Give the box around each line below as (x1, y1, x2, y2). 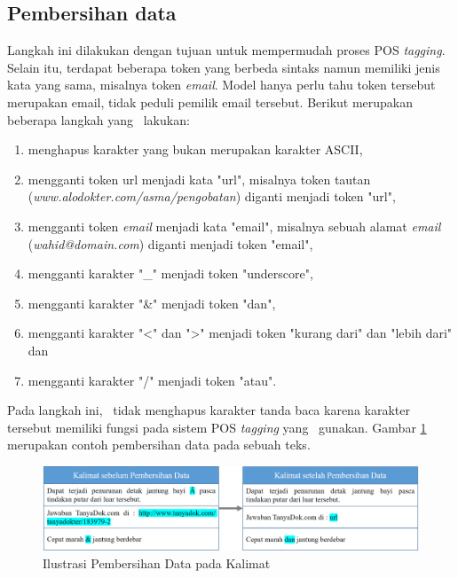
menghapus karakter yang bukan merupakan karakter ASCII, (28, 140, 363, 159)
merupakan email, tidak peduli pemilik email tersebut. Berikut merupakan (7, 92, 414, 111)
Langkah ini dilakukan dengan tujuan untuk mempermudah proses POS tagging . (7, 41, 446, 59)
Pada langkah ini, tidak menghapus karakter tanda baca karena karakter (7, 401, 410, 419)
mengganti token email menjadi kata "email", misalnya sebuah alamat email (28, 216, 441, 235)
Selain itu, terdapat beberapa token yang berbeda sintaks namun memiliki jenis (7, 58, 440, 76)
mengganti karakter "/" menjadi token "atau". (28, 371, 277, 389)
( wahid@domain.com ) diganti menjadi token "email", (28, 234, 313, 253)
